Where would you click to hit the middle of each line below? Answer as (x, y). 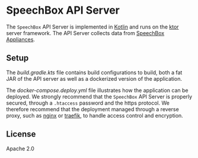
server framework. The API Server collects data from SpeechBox (85, 33)
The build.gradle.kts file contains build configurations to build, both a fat (94, 72)
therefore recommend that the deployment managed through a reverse (92, 109)
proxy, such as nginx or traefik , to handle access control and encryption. (95, 115)
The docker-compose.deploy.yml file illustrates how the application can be (97, 90)
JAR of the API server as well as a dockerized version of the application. (94, 78)
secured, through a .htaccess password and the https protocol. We (88, 103)
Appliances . (21, 39)
